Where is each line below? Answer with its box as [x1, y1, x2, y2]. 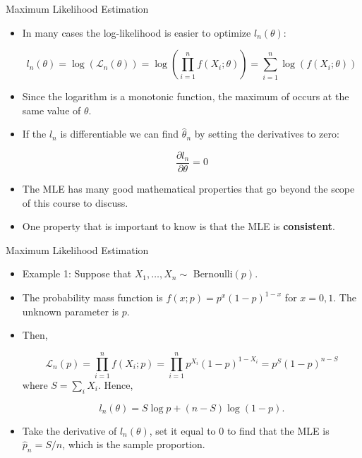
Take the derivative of [22, 423, 117, 438]
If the [22, 126, 47, 141]
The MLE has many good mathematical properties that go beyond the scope [22, 181, 355, 196]
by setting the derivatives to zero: [194, 126, 339, 141]
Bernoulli [193, 266, 233, 281]
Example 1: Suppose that [22, 266, 132, 281]
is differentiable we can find [60, 126, 179, 141]
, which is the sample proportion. [62, 437, 205, 452]
